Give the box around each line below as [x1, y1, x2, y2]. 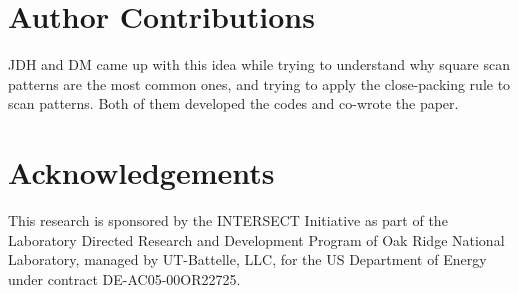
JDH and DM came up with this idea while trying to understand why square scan [8, 54, 510, 75]
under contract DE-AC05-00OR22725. [8, 268, 241, 289]
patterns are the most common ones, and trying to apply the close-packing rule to [8, 73, 511, 94]
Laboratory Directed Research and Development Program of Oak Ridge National [8, 229, 505, 250]
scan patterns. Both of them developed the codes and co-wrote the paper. [8, 93, 459, 114]
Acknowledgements [8, 152, 275, 193]
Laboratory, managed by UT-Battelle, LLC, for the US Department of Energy [8, 249, 487, 270]
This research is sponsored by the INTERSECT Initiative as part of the [8, 210, 448, 231]
